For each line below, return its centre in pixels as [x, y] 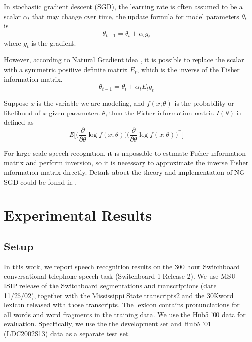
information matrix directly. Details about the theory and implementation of [118, 172]
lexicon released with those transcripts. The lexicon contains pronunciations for [122, 305]
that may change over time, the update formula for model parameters [135, 16]
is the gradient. [54, 43]
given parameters [74, 112]
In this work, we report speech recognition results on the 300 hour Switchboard [122, 266]
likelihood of [22, 112]
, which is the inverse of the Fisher [188, 69]
